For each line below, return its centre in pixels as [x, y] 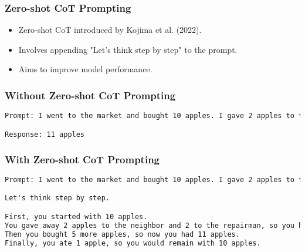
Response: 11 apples [45, 134]
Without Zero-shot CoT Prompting [90, 95]
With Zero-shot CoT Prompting [82, 159]
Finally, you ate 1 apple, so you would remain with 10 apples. [133, 243]
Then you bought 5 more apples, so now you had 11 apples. [122, 234]
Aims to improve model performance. [85, 69]
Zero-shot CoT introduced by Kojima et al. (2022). [110, 30]
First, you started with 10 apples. [76, 216]
